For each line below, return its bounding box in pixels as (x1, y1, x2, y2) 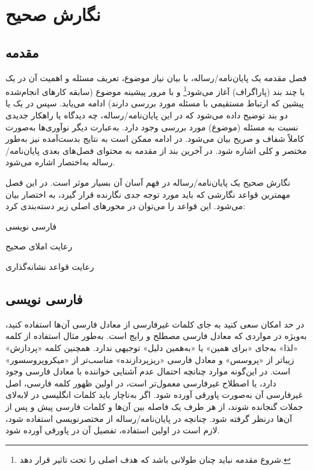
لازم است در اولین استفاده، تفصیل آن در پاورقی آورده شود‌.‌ (5, 424, 220, 436)
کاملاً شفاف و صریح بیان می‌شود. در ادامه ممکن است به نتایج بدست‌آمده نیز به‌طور (5, 132, 305, 145)
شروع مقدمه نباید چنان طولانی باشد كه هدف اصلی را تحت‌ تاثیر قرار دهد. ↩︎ (19, 453, 291, 465)
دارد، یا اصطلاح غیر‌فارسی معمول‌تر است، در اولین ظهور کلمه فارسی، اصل (5, 376, 276, 389)
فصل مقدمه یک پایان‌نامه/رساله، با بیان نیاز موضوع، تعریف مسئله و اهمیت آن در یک (5, 71, 307, 84)
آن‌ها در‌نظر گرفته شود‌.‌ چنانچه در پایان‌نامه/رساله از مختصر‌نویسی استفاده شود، (5, 412, 293, 424)
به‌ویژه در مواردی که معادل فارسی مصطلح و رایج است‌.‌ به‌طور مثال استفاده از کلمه (5, 329, 307, 342)
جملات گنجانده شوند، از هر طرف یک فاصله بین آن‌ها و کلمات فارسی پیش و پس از (5, 400, 303, 412)
